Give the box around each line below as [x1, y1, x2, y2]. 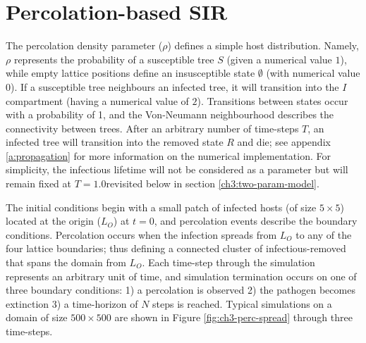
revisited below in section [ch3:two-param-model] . [106, 176, 319, 191]
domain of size [6, 310, 68, 325]
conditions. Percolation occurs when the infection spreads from [6, 227, 277, 242]
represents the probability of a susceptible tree [13, 51, 214, 66]
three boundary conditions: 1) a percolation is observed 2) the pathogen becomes [6, 282, 355, 297]
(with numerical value [266, 66, 360, 80]
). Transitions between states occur [197, 93, 348, 108]
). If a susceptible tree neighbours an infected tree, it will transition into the [11, 79, 339, 94]
